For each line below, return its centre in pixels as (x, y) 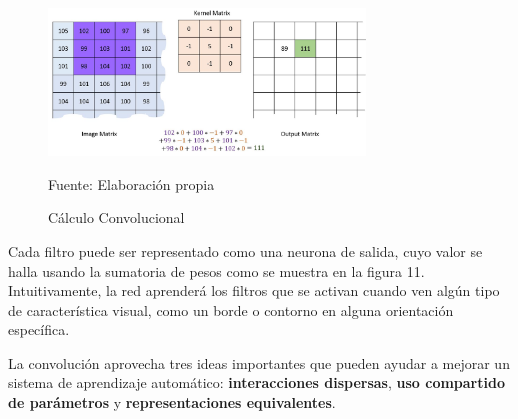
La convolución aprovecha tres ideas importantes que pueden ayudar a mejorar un (259, 362)
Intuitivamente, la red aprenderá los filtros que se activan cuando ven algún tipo (254, 290)
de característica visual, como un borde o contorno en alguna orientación (231, 309)
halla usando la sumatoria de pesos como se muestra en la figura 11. (216, 270)
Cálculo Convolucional (116, 217)
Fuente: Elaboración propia (131, 183)
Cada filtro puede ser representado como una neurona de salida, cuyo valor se (245, 250)
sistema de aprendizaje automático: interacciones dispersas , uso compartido (256, 382)
